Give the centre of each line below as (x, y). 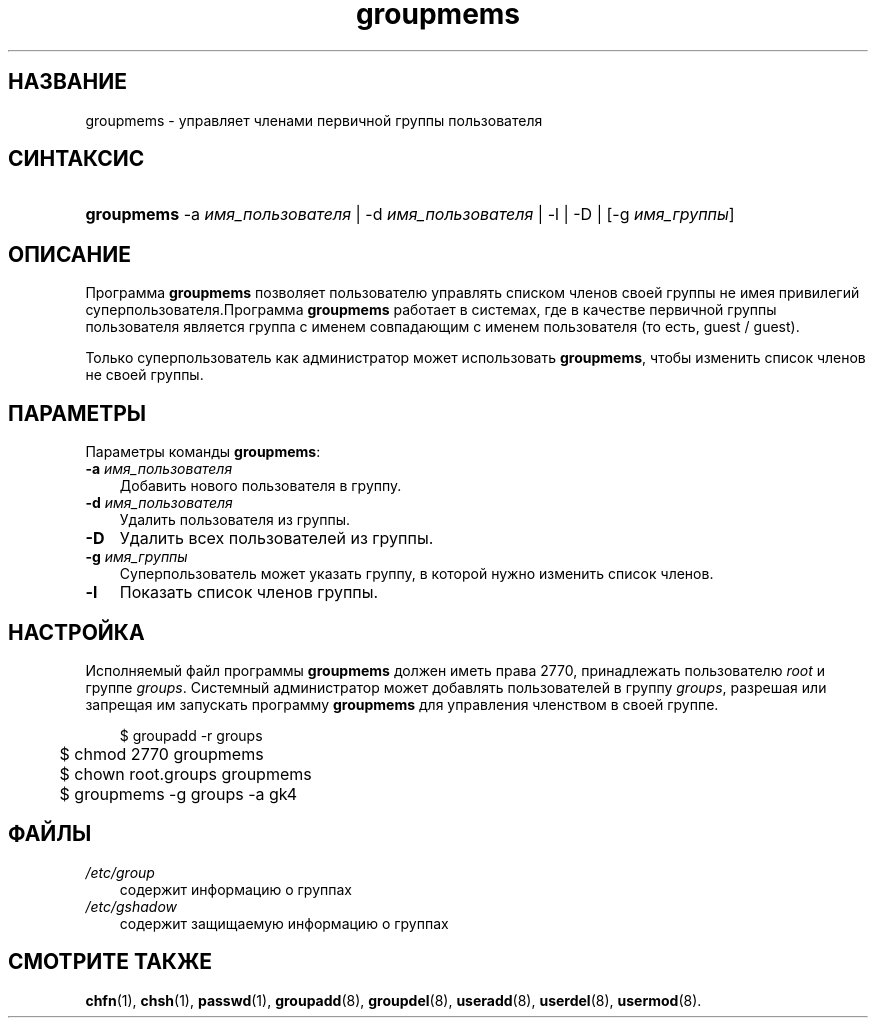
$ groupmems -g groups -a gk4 (178, 793)
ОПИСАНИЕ (69, 254)
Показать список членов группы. (249, 592)
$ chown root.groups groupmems (185, 773)
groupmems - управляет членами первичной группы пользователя (314, 120)
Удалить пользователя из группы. (235, 520)
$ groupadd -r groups (191, 735)
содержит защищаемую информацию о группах (284, 923)
